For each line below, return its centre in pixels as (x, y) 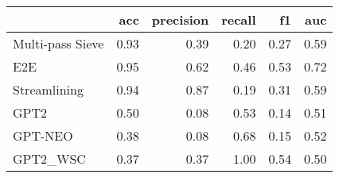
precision (180, 19)
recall (239, 19)
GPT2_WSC (49, 159)
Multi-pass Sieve (58, 43)
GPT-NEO (43, 135)
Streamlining (48, 89)
